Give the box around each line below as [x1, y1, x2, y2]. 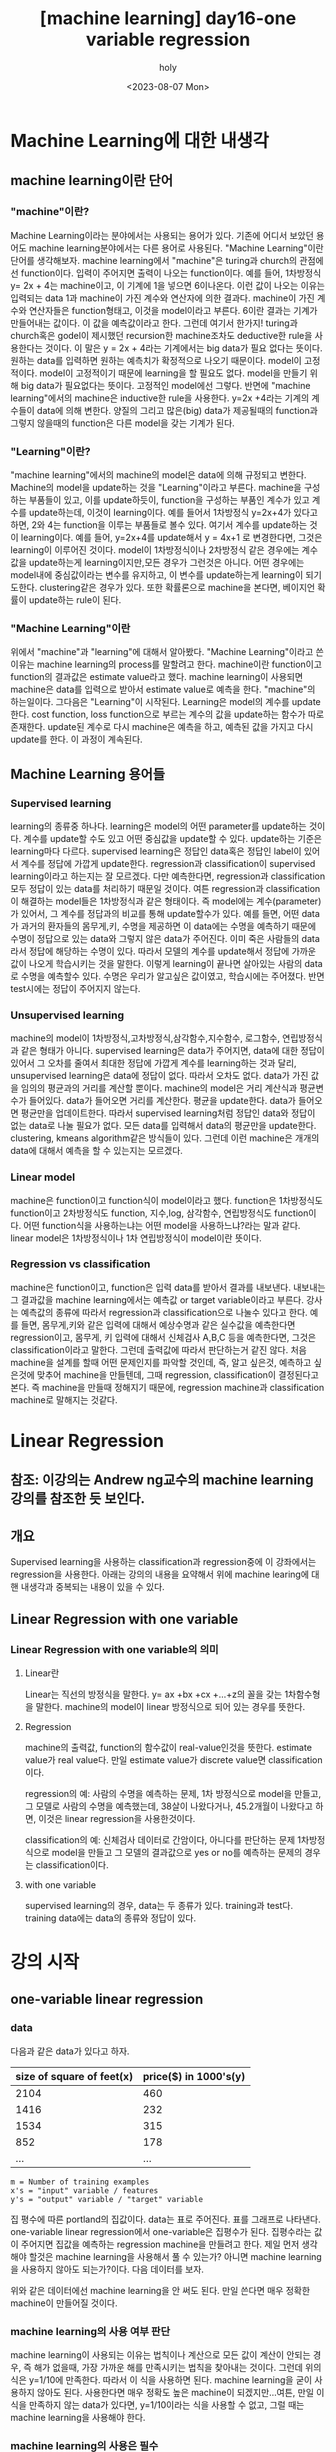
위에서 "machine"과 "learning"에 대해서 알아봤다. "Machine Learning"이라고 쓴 [10, 646, 325, 658]
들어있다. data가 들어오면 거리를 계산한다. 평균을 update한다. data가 [28, 1095, 297, 1107]
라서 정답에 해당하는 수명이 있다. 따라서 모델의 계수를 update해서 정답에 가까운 [10, 945, 317, 957]
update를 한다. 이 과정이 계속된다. [10, 733, 143, 746]
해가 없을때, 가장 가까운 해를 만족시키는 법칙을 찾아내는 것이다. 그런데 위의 [33, 2362, 322, 2374]
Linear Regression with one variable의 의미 [10, 1642, 219, 1656]
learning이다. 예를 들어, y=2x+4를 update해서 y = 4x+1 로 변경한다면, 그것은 [20, 531, 323, 543]
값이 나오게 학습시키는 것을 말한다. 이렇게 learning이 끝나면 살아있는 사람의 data [10, 957, 323, 969]
